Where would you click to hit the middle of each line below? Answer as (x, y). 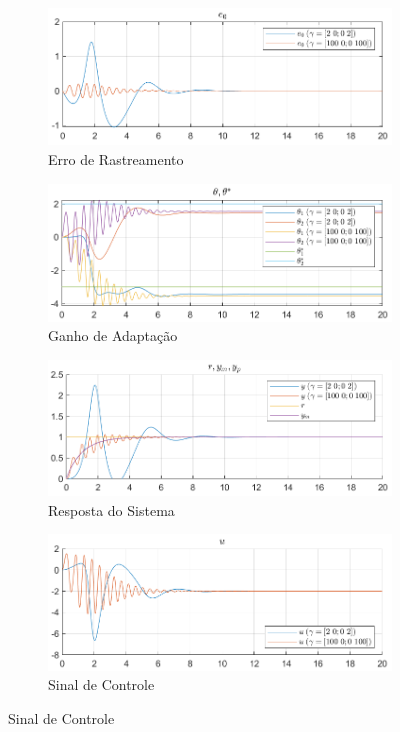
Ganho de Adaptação (113, 335)
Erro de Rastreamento (116, 158)
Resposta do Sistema (111, 509)
